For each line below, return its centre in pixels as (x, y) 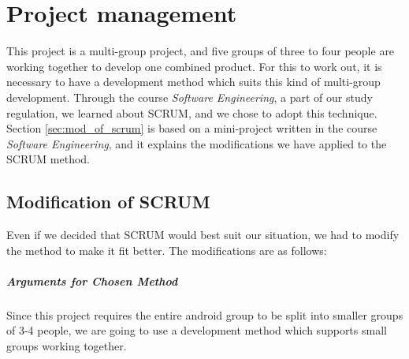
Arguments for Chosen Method (92, 280)
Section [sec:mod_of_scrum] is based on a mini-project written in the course (192, 128)
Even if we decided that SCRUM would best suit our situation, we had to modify (203, 235)
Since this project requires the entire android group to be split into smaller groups (205, 314)
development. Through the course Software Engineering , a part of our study (190, 97)
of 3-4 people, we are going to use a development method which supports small (197, 330)
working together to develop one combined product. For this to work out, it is (194, 66)
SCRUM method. (48, 159)
